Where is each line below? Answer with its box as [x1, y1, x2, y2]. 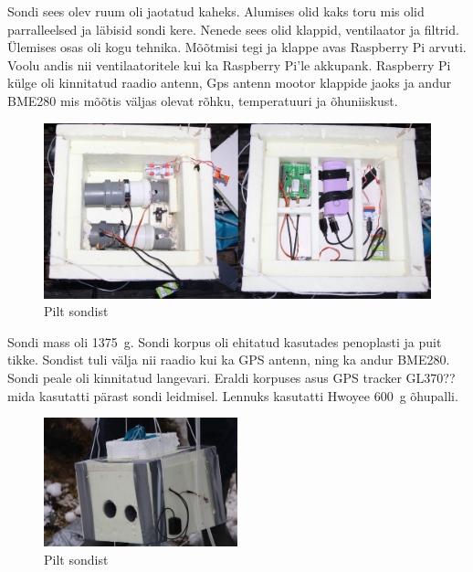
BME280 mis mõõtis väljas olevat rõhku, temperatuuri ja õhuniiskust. [7, 90, 398, 110]
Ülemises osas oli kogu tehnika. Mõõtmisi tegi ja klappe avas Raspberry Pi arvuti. [7, 37, 467, 57]
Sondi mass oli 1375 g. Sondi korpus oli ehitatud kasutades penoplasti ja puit [7, 332, 442, 351]
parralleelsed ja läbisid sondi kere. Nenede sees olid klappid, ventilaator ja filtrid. [7, 19, 459, 38]
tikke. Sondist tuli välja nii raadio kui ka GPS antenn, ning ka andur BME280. [7, 350, 450, 369]
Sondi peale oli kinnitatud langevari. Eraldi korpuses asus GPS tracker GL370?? [7, 368, 456, 387]
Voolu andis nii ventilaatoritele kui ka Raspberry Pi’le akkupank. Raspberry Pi [7, 55, 451, 74]
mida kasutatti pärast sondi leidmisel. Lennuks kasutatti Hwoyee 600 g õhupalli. [7, 386, 458, 405]
